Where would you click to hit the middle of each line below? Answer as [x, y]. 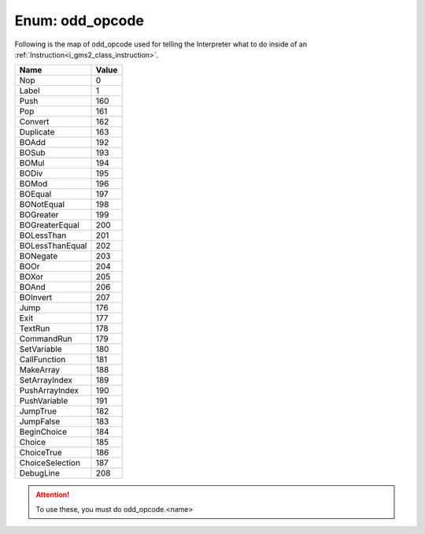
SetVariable [41, 349]
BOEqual [35, 195]
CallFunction [42, 360]
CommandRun [46, 339]
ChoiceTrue [41, 453]
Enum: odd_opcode [79, 20]
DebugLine [40, 473]
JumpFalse [40, 421]
